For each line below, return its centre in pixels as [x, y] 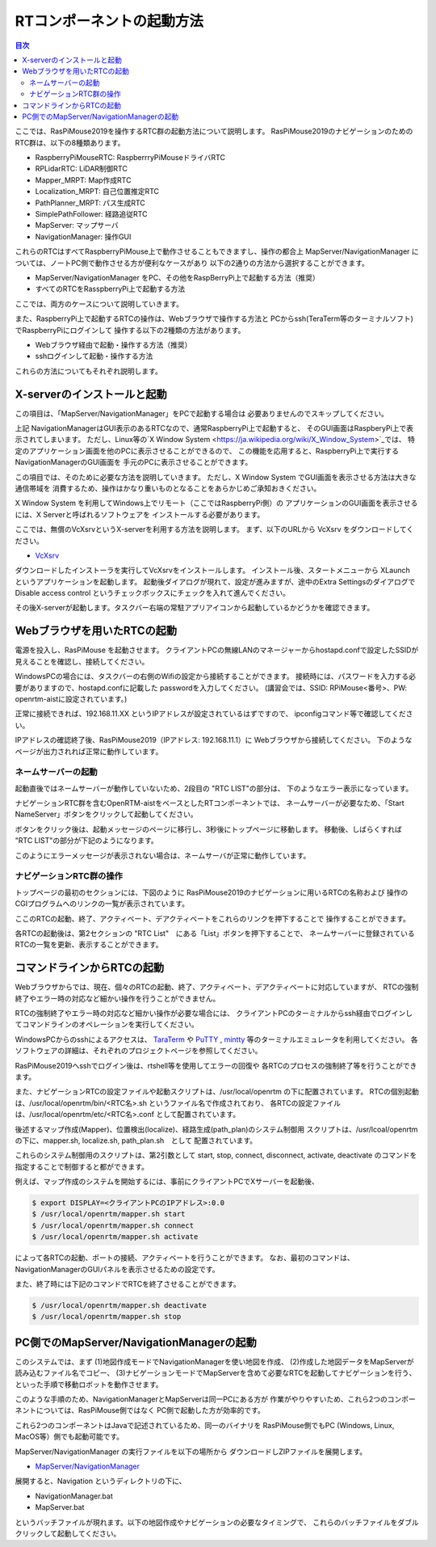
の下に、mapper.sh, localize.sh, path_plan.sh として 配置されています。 [136, 1140]
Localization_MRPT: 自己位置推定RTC [97, 192]
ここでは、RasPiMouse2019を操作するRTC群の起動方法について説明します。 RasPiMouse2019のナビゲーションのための [214, 131]
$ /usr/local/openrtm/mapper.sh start [109, 1214]
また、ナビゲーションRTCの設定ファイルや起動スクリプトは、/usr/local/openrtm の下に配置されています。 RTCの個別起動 [217, 1092]
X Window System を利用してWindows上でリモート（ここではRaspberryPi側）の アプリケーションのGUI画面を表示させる [216, 503]
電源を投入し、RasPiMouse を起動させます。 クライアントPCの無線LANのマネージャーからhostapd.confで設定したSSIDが [217, 650]
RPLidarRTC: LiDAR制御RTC [82, 169]
